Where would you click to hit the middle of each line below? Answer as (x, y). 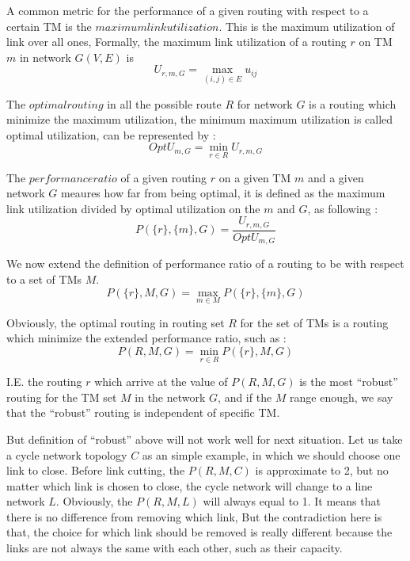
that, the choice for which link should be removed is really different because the (199, 532)
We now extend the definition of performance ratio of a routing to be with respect (205, 263)
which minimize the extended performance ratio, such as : (146, 338)
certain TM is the (49, 26)
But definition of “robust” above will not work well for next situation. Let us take (205, 439)
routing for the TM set (62, 397)
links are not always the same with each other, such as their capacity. (175, 548)
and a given (336, 177)
